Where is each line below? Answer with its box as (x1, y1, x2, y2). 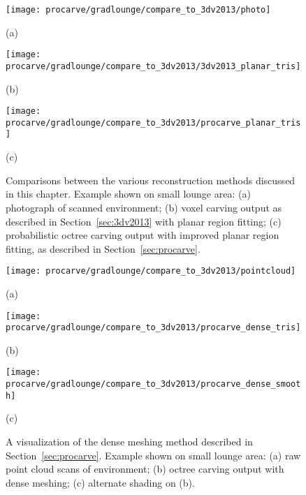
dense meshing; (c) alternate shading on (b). (6, 475, 195, 489)
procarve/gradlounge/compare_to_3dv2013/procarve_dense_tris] (6, 323, 301, 333)
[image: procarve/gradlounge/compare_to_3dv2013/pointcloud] (6, 266, 296, 276)
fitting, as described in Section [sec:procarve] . (6, 241, 201, 256)
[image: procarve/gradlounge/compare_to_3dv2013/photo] (6, 5, 271, 15)
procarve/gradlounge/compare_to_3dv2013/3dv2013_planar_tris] (6, 61, 301, 71)
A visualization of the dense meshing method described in (6, 434, 253, 448)
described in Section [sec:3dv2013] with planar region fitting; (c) (6, 214, 282, 228)
